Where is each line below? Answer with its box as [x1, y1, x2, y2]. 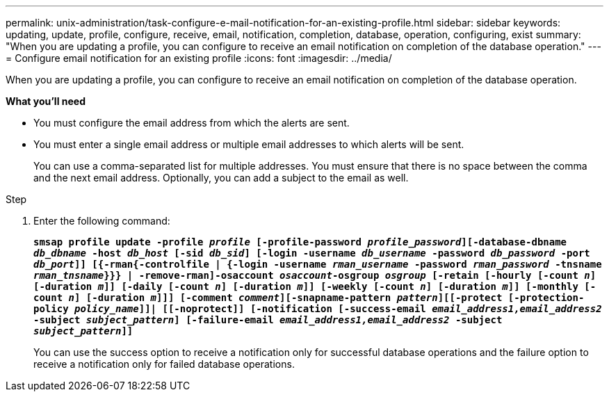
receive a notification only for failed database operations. [33, 358, 295, 370]
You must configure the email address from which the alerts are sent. [33, 117, 350, 129]
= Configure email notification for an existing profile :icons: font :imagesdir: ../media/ [6, 52, 392, 64]
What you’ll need [6, 95, 86, 107]
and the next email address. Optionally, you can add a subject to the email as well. [33, 172, 409, 184]
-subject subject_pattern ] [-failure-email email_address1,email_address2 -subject [33, 314, 503, 325]
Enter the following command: [33, 215, 170, 227]
